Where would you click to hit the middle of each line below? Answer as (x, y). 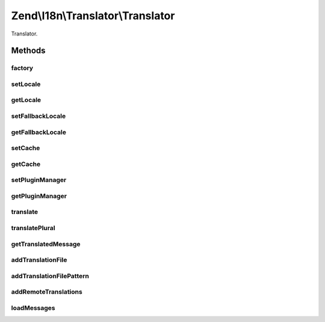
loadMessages (33, 308)
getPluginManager (39, 196)
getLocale (26, 100)
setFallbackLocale (39, 116)
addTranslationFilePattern (50, 276)
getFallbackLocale (39, 132)
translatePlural (33, 228)
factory (22, 68)
